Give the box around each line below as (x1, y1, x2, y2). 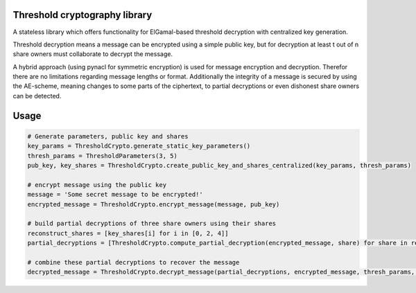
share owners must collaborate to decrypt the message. (12, 50, 173, 58)
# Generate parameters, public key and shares (27, 132, 189, 140)
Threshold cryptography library (12, 9, 153, 21)
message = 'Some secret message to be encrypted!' (27, 190, 204, 199)
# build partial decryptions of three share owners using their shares (27, 220, 277, 228)
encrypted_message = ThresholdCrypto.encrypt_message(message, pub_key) (27, 200, 280, 208)
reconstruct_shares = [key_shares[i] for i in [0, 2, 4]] (27, 229, 229, 237)
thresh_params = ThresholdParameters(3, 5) (27, 152, 178, 159)
